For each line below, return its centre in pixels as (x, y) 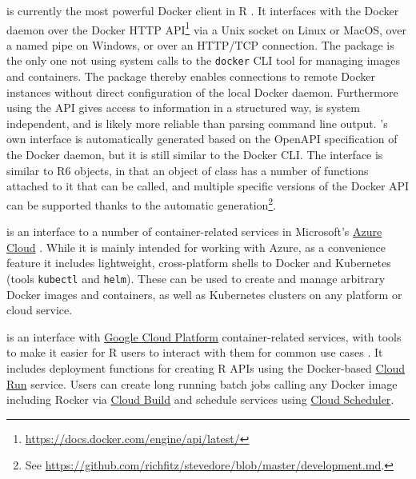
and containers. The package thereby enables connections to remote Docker (191, 76)
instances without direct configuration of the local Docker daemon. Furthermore (202, 92)
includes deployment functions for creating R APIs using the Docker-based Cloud (206, 367)
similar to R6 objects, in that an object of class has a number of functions (188, 170)
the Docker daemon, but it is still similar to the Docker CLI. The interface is (195, 155)
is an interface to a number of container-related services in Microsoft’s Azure (194, 232)
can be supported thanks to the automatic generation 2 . (142, 203)
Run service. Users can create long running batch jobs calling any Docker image (202, 383)
